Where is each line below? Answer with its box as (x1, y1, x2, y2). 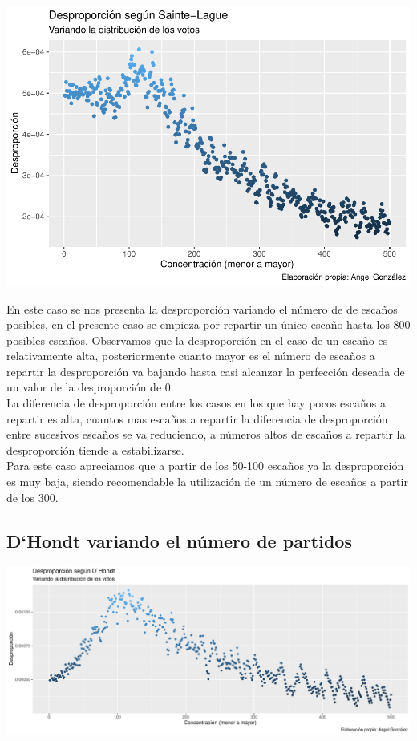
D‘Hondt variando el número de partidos (6, 528, 352, 553)
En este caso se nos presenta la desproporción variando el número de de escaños (6, 300, 398, 317)
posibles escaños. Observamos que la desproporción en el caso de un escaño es (6, 331, 388, 348)
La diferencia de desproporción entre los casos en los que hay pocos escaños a (6, 395, 387, 411)
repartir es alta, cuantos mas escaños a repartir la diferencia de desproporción (6, 410, 388, 427)
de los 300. (6, 488, 59, 505)
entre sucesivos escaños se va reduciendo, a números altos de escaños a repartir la (6, 426, 406, 443)
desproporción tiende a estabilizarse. (6, 441, 184, 458)
